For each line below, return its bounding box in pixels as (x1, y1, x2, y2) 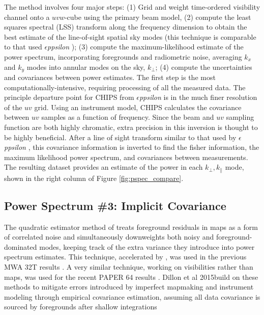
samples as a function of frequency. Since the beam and (41, 112, 214, 122)
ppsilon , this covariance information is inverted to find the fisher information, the (4, 142, 259, 152)
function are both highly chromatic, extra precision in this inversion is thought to (4, 121, 258, 132)
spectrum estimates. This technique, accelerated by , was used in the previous (4, 251, 247, 262)
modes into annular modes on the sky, (26, 61, 145, 72)
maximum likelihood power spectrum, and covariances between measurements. (4, 151, 248, 162)
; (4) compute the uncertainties (155, 61, 252, 72)
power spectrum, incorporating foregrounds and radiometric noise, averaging (4, 51, 242, 62)
